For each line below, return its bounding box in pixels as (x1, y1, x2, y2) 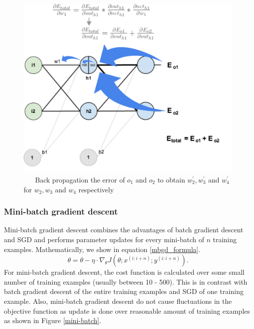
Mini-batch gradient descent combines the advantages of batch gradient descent (4, 224, 244, 235)
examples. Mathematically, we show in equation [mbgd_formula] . (4, 244, 200, 254)
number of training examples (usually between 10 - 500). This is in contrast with (4, 276, 248, 287)
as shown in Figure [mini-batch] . (4, 315, 101, 326)
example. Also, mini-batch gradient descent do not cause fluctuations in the (4, 295, 232, 306)
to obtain (157, 175, 185, 185)
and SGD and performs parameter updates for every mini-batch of (4, 234, 204, 245)
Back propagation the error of (35, 175, 125, 185)
